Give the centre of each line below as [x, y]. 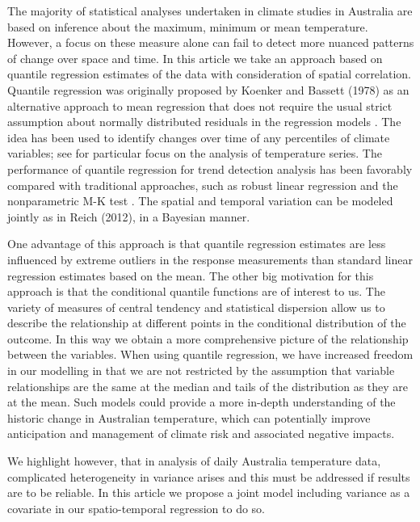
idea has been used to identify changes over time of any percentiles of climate [199, 137]
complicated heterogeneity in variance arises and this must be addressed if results [209, 476]
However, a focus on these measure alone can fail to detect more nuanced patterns [211, 42]
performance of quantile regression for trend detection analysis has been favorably [210, 168]
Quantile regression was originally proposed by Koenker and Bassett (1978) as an [208, 89]
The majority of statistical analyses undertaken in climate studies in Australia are [210, 11]
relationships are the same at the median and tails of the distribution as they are [208, 386]
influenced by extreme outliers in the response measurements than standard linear [210, 259]
